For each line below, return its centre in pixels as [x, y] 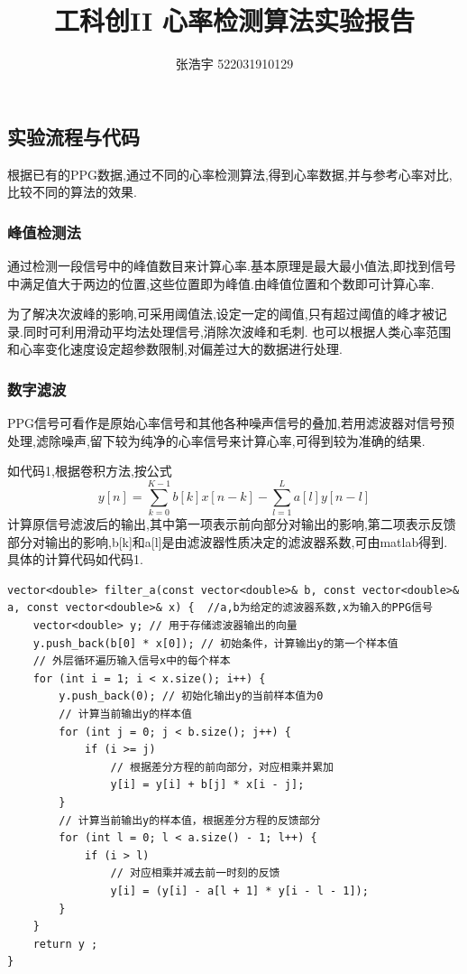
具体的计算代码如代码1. [75, 559]
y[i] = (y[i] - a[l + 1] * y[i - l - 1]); [239, 891]
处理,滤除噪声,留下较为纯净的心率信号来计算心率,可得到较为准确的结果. [216, 440]
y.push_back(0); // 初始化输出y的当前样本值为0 [191, 696]
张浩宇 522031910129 [234, 64]
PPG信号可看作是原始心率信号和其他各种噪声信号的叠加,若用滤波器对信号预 [231, 423]
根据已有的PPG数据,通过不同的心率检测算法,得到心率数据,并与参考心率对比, [230, 174]
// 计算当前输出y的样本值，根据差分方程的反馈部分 [190, 820]
